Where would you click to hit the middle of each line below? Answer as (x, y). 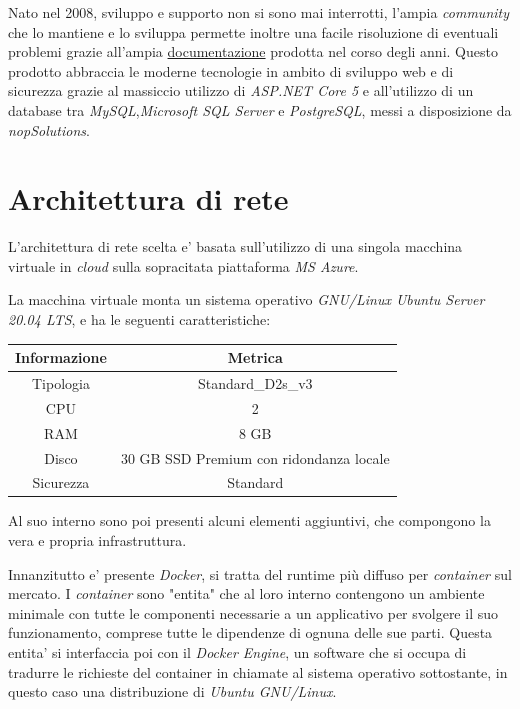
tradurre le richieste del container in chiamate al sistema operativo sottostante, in (258, 671)
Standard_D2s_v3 (255, 383)
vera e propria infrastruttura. (97, 540)
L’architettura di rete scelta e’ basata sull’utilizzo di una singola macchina (235, 246)
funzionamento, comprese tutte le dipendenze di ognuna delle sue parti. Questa (250, 632)
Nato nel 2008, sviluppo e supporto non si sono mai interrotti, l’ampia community (258, 12)
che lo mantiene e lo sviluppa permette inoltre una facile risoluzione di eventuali (253, 31)
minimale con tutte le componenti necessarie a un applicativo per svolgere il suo (253, 612)
